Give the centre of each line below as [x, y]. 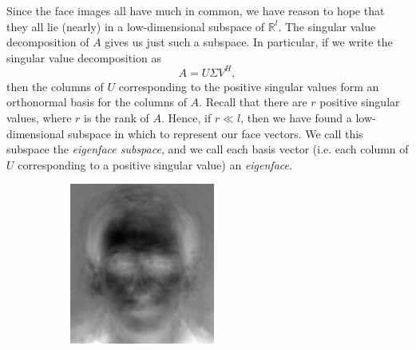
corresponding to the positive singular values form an [249, 86]
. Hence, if [186, 118]
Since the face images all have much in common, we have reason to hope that [196, 10]
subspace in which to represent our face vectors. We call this [216, 133]
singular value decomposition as [84, 57]
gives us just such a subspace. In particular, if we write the [249, 42]
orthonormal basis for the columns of [97, 102]
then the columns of [55, 86]
